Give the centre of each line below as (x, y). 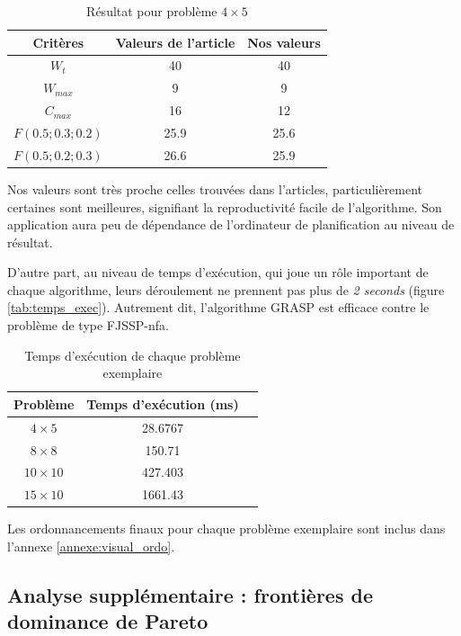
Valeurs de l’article (175, 42)
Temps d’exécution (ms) (163, 403)
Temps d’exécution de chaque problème (133, 355)
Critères (58, 42)
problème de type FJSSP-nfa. (88, 325)
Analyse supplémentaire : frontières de (190, 594)
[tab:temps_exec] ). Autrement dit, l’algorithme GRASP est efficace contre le (218, 307)
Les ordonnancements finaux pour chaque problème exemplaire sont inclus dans (226, 529)
